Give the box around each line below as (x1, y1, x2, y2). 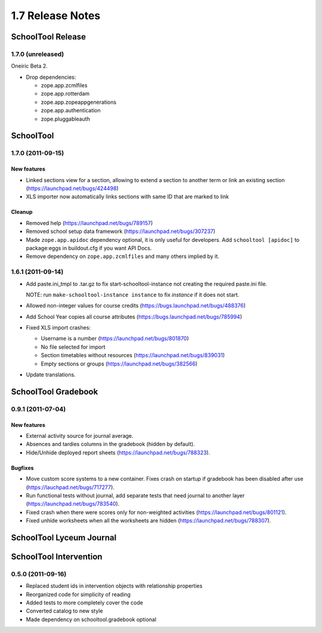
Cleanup (11, 208, 33, 216)
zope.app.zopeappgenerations (41, 99, 116, 106)
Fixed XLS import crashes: (26, 324, 91, 331)
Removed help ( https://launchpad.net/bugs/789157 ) (26, 219, 153, 226)
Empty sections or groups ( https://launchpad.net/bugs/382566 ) (41, 360, 198, 367)
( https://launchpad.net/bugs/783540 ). (26, 500, 120, 508)
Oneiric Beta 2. (11, 63, 48, 70)
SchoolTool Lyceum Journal (11, 532, 117, 543)
